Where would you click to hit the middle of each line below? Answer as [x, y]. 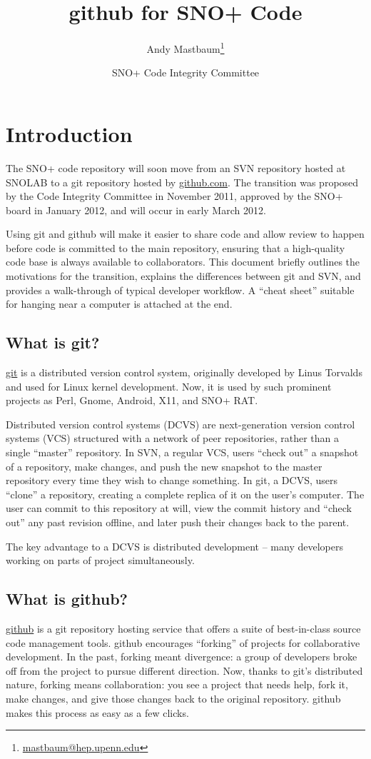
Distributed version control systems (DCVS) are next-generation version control [181, 424]
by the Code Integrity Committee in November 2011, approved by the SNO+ [174, 196]
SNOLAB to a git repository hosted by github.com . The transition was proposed [182, 182]
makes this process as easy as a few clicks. [97, 712]
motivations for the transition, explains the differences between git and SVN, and [183, 276]
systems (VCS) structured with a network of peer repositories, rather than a [173, 438]
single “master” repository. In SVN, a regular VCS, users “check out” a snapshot [182, 452]
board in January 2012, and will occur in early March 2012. [136, 210]
